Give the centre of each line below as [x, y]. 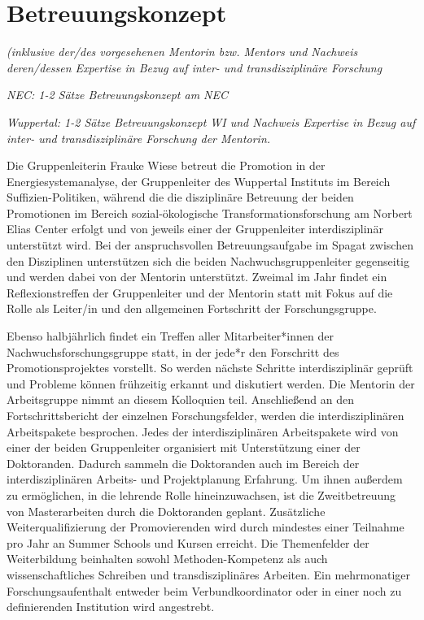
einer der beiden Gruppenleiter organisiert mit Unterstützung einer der [184, 447]
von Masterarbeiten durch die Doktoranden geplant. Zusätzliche [166, 511]
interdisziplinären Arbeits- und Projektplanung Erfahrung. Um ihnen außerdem [205, 479]
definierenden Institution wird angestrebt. [111, 607]
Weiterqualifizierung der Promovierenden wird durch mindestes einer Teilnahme [205, 527]
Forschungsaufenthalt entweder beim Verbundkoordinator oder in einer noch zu [204, 590]
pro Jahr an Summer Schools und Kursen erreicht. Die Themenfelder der [188, 542]
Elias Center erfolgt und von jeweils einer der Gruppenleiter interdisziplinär [195, 229]
